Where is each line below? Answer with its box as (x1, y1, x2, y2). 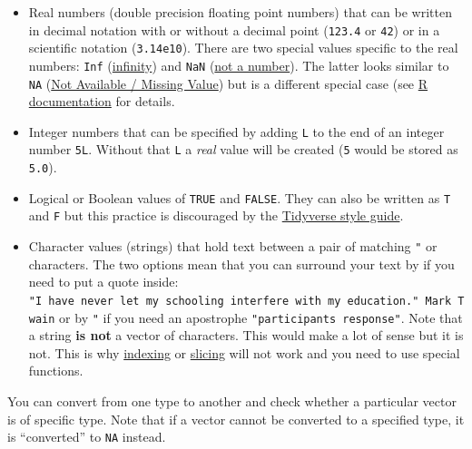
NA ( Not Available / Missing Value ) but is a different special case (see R (28, 73, 428, 93)
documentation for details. (28, 92, 175, 111)
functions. (28, 361, 84, 380)
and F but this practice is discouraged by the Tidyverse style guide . (28, 206, 404, 225)
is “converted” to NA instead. (7, 427, 166, 446)
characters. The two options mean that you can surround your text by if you (28, 254, 455, 273)
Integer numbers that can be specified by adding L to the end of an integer (28, 122, 445, 141)
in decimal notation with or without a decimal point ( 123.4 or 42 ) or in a (28, 20, 440, 39)
